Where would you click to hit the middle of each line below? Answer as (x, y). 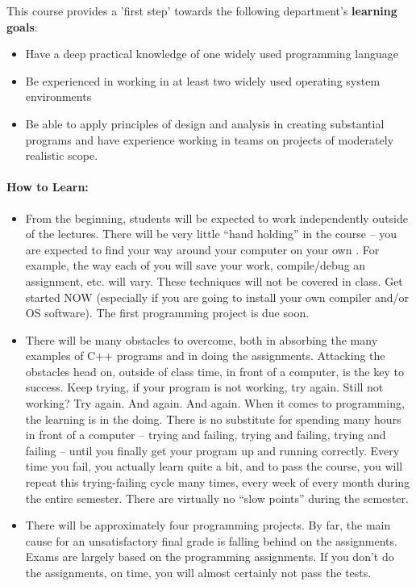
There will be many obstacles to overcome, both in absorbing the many (202, 339)
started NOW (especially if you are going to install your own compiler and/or (217, 297)
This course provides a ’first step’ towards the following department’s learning (202, 10)
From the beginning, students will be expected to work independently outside (217, 218)
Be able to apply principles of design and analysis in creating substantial (205, 123)
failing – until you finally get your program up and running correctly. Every (212, 450)
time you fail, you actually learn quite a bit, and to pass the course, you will (214, 466)
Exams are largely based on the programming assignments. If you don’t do (210, 557)
